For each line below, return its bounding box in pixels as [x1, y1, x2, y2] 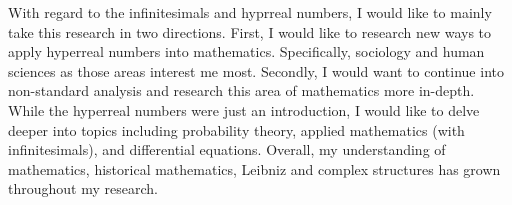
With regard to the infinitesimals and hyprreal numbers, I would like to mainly [8, 2, 492, 22]
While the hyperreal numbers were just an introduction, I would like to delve [8, 99, 480, 120]
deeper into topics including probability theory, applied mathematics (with [8, 119, 465, 140]
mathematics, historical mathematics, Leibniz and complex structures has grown [8, 158, 501, 179]
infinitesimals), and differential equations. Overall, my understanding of [8, 139, 446, 160]
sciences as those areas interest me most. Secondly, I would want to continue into [8, 60, 504, 81]
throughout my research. [8, 178, 158, 199]
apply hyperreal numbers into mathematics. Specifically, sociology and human [8, 41, 485, 62]
